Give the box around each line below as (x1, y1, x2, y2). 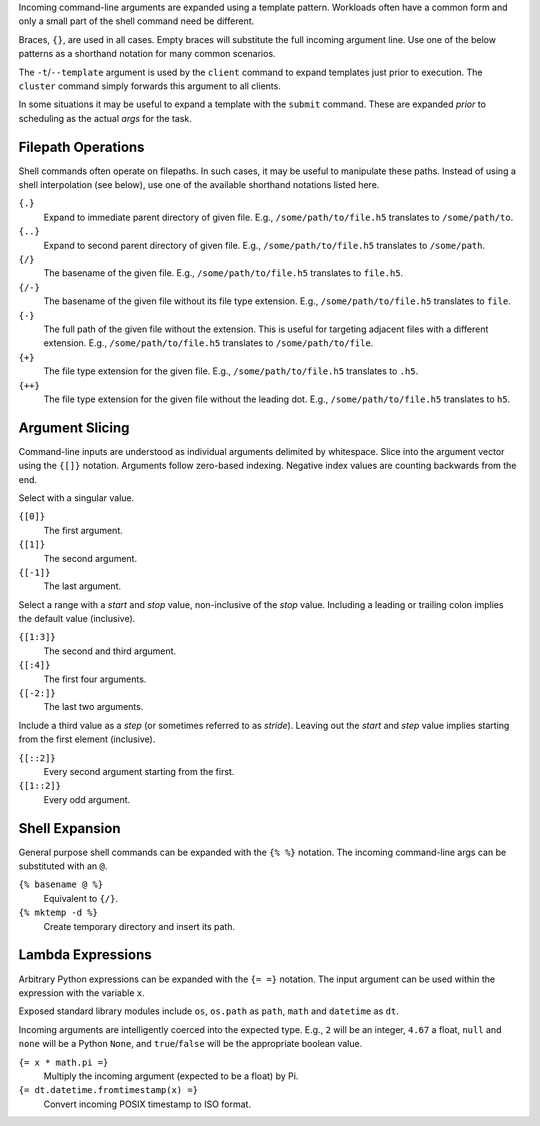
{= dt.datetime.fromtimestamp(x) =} (18, 1085, 199, 1096)
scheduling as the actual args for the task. (18, 112, 192, 124)
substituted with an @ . (18, 860, 108, 872)
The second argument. (43, 552, 138, 564)
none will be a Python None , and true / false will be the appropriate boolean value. (18, 1038, 363, 1050)
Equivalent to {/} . (43, 892, 119, 904)
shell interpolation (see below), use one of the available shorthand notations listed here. (18, 179, 380, 191)
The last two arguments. (43, 701, 144, 713)
